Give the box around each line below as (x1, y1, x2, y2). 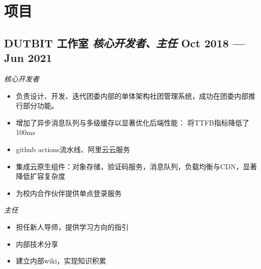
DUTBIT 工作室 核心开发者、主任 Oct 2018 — (4, 35, 245, 50)
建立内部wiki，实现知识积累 (16, 255, 107, 266)
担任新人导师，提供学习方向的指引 (16, 221, 129, 232)
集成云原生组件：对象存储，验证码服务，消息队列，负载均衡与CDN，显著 (16, 161, 257, 171)
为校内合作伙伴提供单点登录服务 (16, 187, 122, 198)
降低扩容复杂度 (16, 171, 65, 181)
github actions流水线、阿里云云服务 (16, 144, 130, 154)
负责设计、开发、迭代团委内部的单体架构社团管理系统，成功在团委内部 (16, 90, 248, 101)
